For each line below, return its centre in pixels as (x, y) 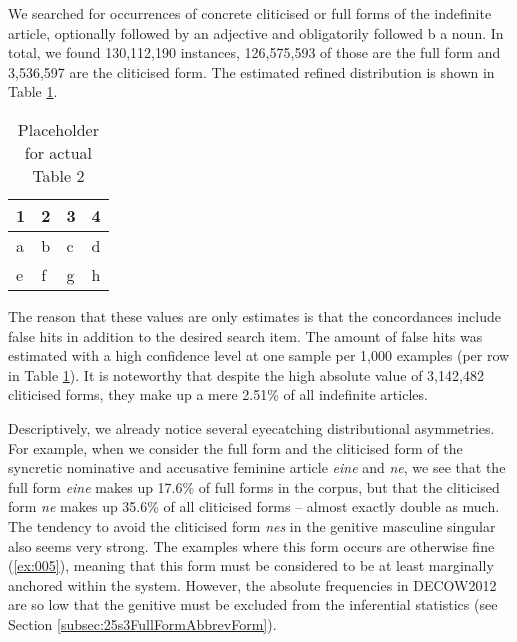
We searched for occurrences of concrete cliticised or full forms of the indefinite (250, 13)
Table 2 (58, 175)
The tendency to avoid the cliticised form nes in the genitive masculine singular (252, 525)
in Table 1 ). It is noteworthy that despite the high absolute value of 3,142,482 (246, 374)
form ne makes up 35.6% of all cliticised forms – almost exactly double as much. (254, 506)
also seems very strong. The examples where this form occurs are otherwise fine (251, 545)
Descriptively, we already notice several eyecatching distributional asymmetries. (251, 427)
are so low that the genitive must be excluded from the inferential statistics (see (253, 604)
